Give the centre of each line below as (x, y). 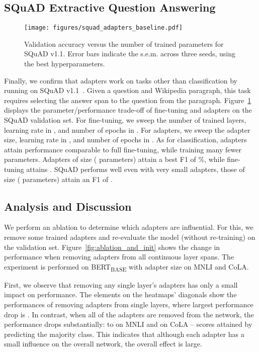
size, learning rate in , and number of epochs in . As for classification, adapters (125, 140)
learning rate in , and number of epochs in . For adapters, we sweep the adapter (127, 129)
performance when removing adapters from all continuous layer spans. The (119, 257)
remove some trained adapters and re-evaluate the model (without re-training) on (130, 237)
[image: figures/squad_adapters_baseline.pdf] (103, 28)
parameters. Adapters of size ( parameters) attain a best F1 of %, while (114, 159)
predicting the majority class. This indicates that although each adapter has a (124, 334)
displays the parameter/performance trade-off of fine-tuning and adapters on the (128, 110)
